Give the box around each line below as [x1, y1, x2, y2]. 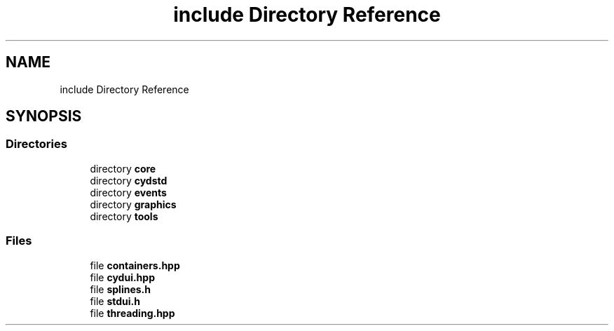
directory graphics [90, 198, 177, 210]
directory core [90, 162, 156, 175]
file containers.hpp [90, 259, 180, 271]
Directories [6, 137, 67, 151]
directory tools [90, 210, 158, 222]
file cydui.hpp [90, 271, 155, 283]
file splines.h [90, 283, 151, 295]
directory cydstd [90, 174, 168, 187]
